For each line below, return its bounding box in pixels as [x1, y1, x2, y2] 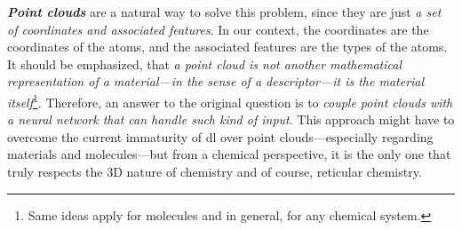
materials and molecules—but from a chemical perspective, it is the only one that [7, 145, 451, 163]
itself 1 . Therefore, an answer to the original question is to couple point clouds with [7, 90, 453, 111]
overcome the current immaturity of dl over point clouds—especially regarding [7, 127, 434, 146]
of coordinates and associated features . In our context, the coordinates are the [7, 20, 429, 38]
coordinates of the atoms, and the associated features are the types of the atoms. [7, 37, 448, 56]
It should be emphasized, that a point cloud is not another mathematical [7, 54, 402, 73]
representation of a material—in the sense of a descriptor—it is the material [7, 72, 425, 91]
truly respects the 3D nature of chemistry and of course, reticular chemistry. [7, 163, 422, 180]
